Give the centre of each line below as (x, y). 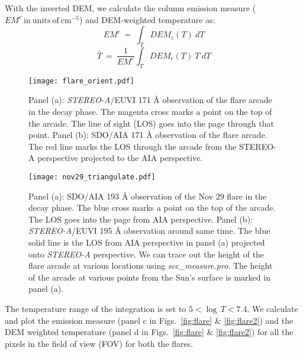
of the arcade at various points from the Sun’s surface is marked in (149, 277)
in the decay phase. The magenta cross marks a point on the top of (150, 112)
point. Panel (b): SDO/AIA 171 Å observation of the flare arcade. (148, 135)
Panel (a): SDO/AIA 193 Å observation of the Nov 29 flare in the (148, 196)
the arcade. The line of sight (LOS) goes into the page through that (151, 123)
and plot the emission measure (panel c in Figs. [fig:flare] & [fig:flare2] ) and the (149, 320)
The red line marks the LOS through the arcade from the (133, 146)
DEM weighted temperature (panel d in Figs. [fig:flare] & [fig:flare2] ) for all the (149, 332)
